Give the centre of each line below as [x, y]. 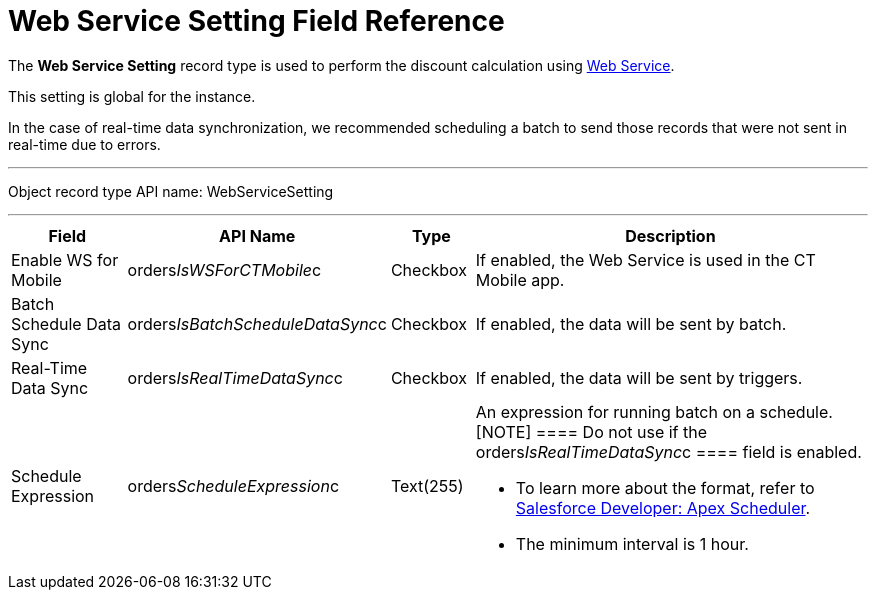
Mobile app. [520, 279]
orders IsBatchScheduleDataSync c [257, 323]
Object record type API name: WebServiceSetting [171, 191]
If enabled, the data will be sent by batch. [631, 323]
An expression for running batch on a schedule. [654, 411]
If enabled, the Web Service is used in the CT [645, 259]
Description [670, 235]
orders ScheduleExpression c [233, 485]
